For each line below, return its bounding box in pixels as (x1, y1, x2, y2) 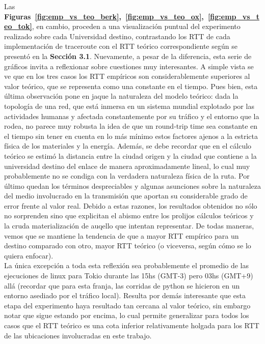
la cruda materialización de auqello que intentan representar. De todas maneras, (4, 220, 254, 231)
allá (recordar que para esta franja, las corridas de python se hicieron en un (4, 280, 240, 291)
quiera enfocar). (4, 250, 54, 261)
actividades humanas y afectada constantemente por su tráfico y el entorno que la (4, 110, 259, 121)
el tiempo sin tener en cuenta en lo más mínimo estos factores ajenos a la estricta (4, 130, 258, 141)
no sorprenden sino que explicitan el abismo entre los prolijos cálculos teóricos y (4, 210, 254, 221)
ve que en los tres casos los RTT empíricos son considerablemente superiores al (4, 71, 250, 81)
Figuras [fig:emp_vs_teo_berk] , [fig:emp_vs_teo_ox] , (4, 11, 204, 21)
